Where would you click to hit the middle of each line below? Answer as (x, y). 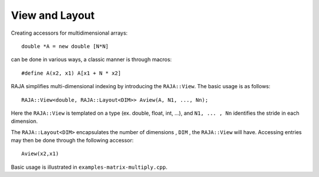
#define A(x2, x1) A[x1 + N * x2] (71, 73)
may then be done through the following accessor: (72, 141)
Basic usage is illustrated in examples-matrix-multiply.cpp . (89, 167)
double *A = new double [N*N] (65, 46)
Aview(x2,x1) (40, 154)
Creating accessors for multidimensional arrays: (69, 33)
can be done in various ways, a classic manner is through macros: (91, 59)
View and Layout (53, 15)
